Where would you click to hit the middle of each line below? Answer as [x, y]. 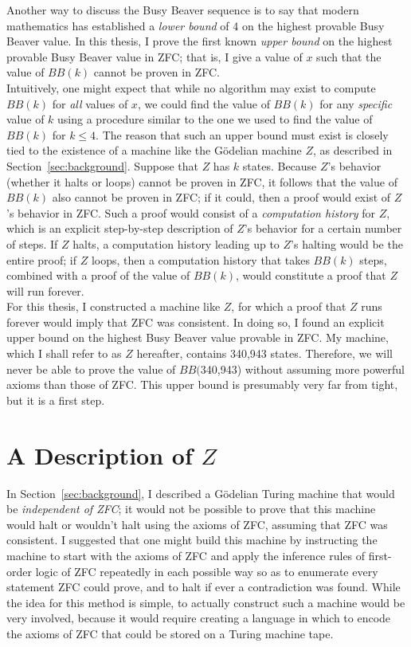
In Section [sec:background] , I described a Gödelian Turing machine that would [201, 493]
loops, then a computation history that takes [200, 259]
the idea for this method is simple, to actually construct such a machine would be [206, 602]
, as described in [352, 150]
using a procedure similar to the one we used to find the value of [215, 119]
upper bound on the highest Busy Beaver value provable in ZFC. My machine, [198, 337]
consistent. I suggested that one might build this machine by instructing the [192, 540]
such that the [349, 56]
